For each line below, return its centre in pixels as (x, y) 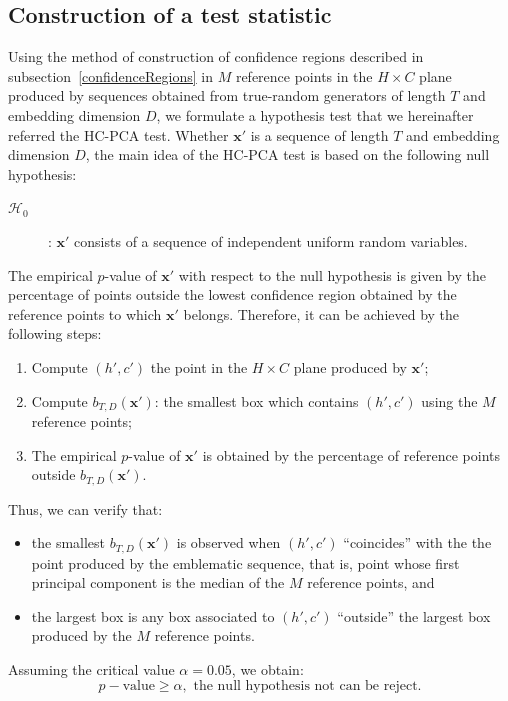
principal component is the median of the (158, 582)
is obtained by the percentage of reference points (351, 454)
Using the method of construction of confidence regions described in (216, 56)
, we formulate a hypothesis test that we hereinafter (315, 114)
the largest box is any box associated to (153, 615)
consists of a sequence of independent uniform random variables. (271, 240)
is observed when (228, 542)
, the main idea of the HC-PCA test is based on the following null (287, 154)
